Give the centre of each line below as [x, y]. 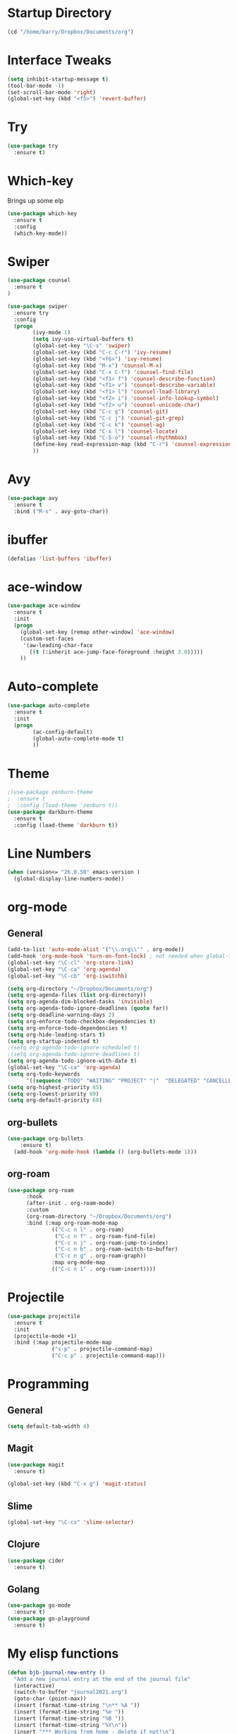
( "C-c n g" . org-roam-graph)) [101, 1256]
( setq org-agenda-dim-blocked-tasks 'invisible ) [80, 1002]
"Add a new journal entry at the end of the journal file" [102, 1679]
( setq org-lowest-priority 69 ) [53, 1094]
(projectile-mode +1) [45, 1336]
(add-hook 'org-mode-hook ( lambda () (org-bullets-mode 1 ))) [105, 1152]
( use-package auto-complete [49, 706]
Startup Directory [60, 13]
